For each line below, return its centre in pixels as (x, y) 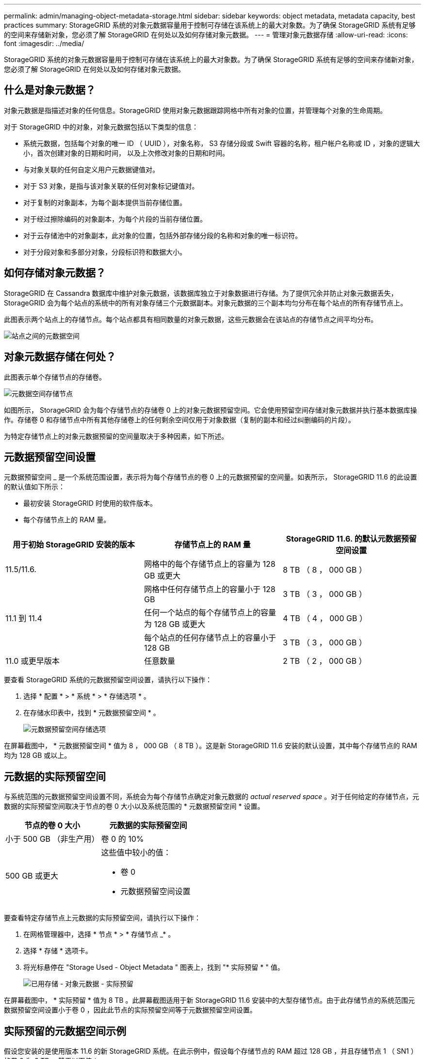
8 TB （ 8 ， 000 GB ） (325, 570)
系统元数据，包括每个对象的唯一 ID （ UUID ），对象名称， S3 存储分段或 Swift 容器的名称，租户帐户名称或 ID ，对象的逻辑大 (222, 143)
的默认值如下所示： (34, 487)
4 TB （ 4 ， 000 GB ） (325, 618)
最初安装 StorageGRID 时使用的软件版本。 (90, 503)
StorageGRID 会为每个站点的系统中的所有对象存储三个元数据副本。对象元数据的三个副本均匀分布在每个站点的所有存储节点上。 (205, 303)
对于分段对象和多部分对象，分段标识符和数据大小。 (105, 252)
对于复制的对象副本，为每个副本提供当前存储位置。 (105, 202)
